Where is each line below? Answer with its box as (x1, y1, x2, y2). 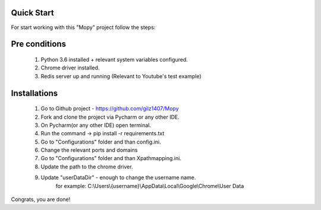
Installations (11, 88, 58, 98)
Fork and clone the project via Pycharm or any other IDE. (40, 113, 180, 120)
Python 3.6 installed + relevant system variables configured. (40, 56, 188, 63)
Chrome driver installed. (40, 64, 100, 71)
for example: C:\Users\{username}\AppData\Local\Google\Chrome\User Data (55, 182, 244, 189)
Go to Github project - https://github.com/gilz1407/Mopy (40, 105, 180, 112)
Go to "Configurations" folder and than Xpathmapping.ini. (40, 155, 181, 162)
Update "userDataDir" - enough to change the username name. (40, 174, 196, 181)
